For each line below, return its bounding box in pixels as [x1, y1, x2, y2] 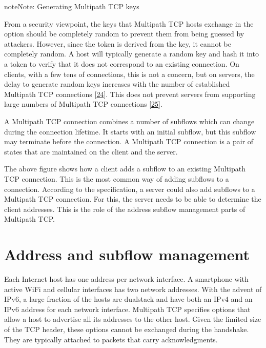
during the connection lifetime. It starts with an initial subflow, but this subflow [4, 126, 256, 137]
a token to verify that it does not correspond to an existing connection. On [4, 58, 239, 69]
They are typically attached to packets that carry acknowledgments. [4, 334, 218, 344]
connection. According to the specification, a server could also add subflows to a [4, 183, 255, 194]
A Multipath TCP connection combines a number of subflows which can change [4, 115, 255, 126]
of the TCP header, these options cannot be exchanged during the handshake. [4, 323, 249, 334]
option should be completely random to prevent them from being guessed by [4, 28, 244, 39]
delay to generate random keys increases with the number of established [4, 79, 230, 89]
